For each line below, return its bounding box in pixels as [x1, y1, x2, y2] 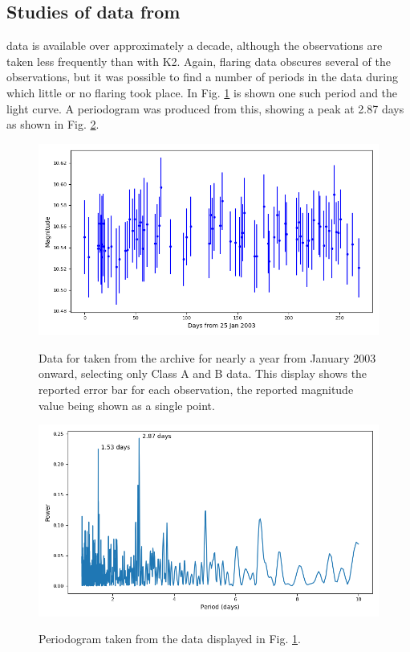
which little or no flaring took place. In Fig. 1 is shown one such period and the [6, 84, 398, 100]
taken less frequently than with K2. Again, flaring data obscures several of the [6, 52, 391, 69]
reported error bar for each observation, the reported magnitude [39, 381, 354, 398]
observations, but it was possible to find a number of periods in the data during [6, 68, 398, 85]
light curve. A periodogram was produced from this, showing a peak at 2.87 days [6, 100, 404, 117]
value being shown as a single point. [39, 396, 215, 413]
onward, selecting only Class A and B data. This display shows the [39, 365, 367, 382]
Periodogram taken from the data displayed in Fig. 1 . [39, 630, 301, 647]
